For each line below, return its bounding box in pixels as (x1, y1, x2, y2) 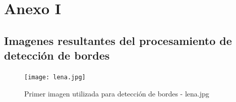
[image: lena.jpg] (24, 73, 86, 81)
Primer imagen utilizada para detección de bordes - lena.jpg (24, 88, 209, 98)
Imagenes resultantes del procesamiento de (4, 32, 232, 48)
